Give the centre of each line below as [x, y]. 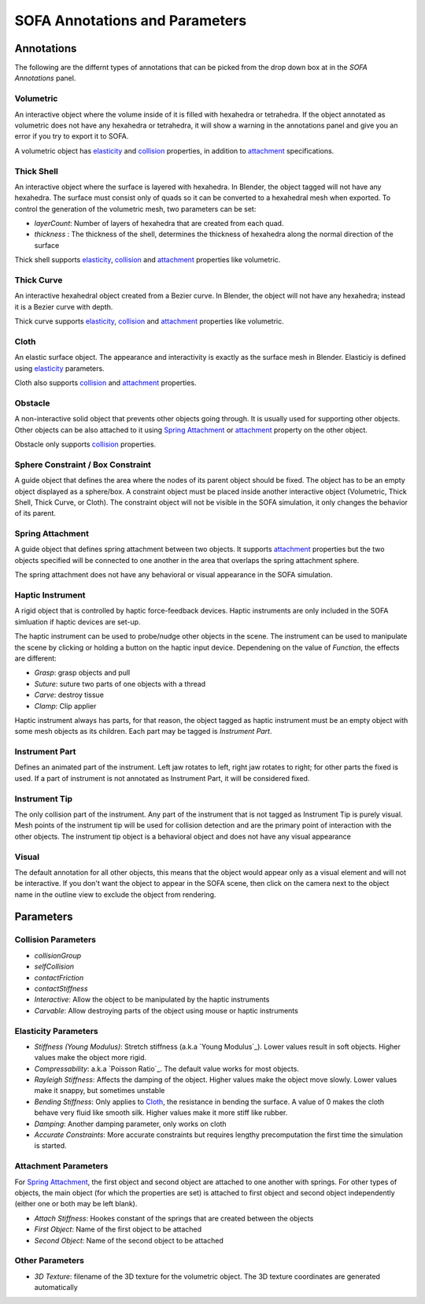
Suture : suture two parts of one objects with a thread [120, 683]
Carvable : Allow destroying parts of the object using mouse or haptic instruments [166, 1010]
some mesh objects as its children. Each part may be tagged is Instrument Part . [143, 732]
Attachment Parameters [61, 1166]
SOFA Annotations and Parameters [131, 20]
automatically [56, 1287]
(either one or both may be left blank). [76, 1204]
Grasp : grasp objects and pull [82, 672]
